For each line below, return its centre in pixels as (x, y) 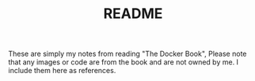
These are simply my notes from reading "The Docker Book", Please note (127, 54)
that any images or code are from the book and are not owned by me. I (124, 62)
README (133, 14)
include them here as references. (62, 71)
